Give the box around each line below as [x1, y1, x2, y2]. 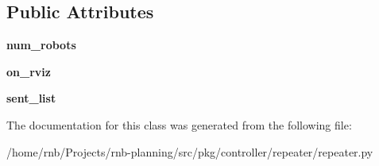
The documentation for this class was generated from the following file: [6, 116, 352, 133]
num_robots [6, 37, 76, 53]
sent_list [6, 90, 56, 106]
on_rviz [6, 63, 51, 79]
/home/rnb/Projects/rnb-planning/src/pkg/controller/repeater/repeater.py [6, 143, 373, 160]
